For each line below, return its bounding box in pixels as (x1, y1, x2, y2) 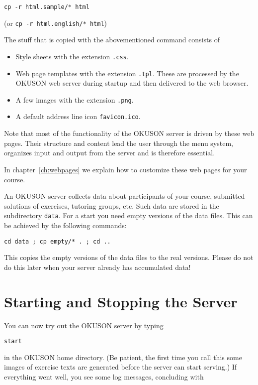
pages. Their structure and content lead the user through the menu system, (4, 137, 234, 148)
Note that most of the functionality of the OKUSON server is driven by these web (4, 128, 255, 138)
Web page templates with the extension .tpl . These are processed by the (15, 68, 239, 78)
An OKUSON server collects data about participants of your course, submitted (4, 191, 245, 201)
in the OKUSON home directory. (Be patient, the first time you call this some (4, 352, 242, 362)
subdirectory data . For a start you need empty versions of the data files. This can (4, 210, 253, 221)
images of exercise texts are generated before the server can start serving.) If (4, 362, 237, 372)
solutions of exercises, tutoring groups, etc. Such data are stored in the (4, 200, 219, 211)
